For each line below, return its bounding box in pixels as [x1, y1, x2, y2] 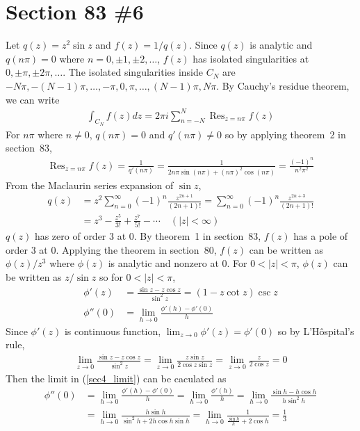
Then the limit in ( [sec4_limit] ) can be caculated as [6, 371, 227, 385]
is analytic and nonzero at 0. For [108, 256, 247, 270]
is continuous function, [64, 323, 161, 338]
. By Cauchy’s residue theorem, [216, 78, 350, 92]
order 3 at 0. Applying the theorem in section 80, [6, 242, 217, 257]
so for [99, 269, 123, 284]
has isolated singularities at [193, 51, 309, 65]
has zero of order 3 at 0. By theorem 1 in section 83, [34, 229, 261, 243]
